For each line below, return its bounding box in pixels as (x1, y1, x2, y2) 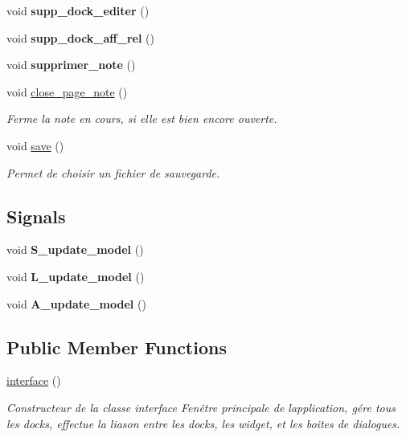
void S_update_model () (6, 241, 144, 258)
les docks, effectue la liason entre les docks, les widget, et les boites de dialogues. (6, 415, 400, 431)
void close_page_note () (6, 83, 128, 100)
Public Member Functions (6, 334, 227, 359)
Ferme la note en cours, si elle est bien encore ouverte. (6, 110, 277, 127)
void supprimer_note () (6, 56, 136, 73)
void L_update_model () (6, 268, 145, 284)
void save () (6, 137, 64, 153)
